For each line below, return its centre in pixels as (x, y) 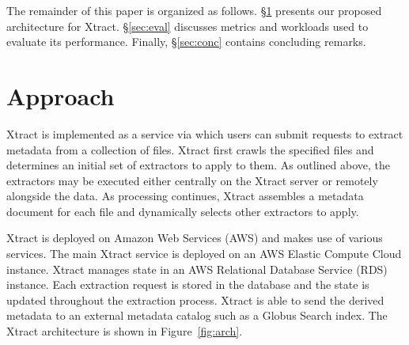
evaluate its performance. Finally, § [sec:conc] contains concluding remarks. (186, 42)
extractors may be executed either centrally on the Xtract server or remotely (192, 180)
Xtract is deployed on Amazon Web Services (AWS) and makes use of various (195, 238)
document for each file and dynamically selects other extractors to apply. (183, 211)
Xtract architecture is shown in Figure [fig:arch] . (125, 331)
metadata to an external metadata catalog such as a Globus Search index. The (197, 315)
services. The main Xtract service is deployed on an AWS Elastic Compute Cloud (204, 254)
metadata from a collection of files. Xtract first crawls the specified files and (190, 149)
